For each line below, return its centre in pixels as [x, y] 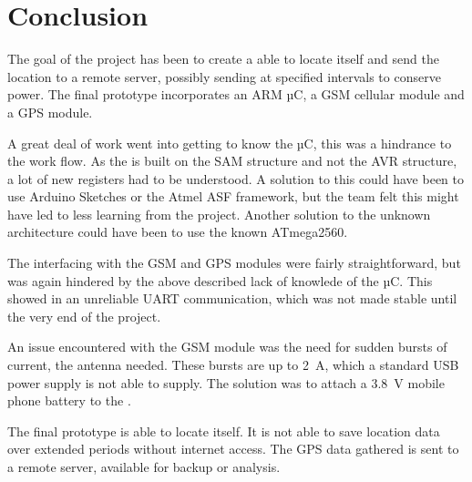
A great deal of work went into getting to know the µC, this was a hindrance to [230, 143]
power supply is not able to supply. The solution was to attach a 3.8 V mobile [226, 382]
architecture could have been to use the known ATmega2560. [178, 232]
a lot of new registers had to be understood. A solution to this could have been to [236, 178]
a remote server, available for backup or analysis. [144, 467]
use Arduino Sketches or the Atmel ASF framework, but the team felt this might [233, 196]
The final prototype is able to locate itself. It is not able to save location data [224, 431]
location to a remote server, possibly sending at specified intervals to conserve [224, 76]
